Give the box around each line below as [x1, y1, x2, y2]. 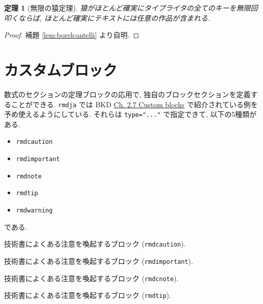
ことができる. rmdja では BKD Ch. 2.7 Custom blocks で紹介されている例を [11, 99, 258, 109]
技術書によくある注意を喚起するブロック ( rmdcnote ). [4, 272, 179, 283]
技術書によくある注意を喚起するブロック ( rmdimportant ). [4, 255, 193, 266]
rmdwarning [16, 207, 53, 215]
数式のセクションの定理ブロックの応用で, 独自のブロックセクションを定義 [4, 88, 251, 99]
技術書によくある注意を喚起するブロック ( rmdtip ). [4, 290, 171, 300]
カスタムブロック [4, 59, 118, 80]
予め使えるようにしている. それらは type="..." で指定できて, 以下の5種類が [4, 109, 257, 119]
